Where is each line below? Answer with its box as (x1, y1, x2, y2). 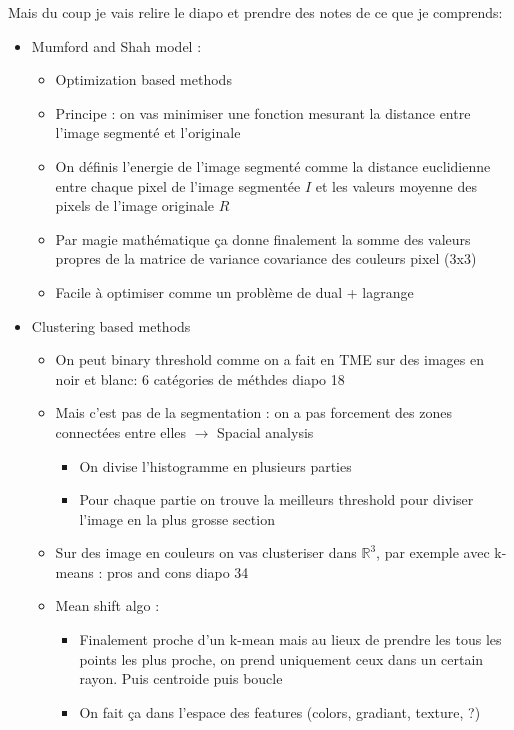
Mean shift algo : (55, 595, 160, 616)
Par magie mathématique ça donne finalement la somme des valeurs (55, 228, 471, 249)
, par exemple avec (376, 542, 490, 563)
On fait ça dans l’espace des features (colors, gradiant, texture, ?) (79, 701, 481, 722)
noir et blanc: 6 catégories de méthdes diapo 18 (55, 368, 345, 389)
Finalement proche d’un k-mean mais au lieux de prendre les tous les (79, 629, 502, 650)
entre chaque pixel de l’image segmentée (55, 175, 301, 196)
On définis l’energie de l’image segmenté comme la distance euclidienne (55, 155, 491, 176)
